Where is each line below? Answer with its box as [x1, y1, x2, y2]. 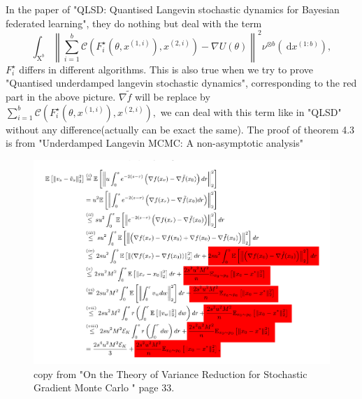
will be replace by [135, 89, 210, 104]
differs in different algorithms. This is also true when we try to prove [19, 61, 313, 76]
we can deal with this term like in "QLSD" [160, 104, 342, 119]
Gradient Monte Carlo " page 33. [34, 380, 175, 395]
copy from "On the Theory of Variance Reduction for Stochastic [34, 366, 307, 381]
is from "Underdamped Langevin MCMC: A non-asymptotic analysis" [6, 136, 304, 150]
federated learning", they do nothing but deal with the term [6, 15, 262, 30]
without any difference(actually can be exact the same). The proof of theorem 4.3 [6, 122, 355, 136]
